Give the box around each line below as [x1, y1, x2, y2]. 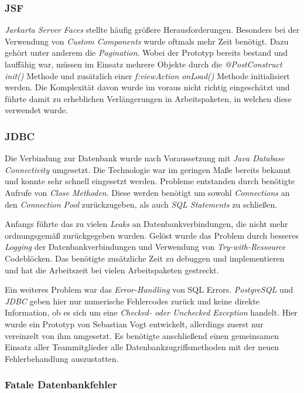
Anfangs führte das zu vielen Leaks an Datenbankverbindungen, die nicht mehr [5, 218, 288, 230]
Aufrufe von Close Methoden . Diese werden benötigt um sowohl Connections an [5, 186, 290, 198]
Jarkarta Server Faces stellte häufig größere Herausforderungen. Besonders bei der [5, 23, 300, 36]
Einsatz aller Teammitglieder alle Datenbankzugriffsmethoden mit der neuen [5, 341, 279, 353]
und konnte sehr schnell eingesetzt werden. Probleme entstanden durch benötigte [5, 175, 295, 187]
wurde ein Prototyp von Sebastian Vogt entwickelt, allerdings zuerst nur [5, 317, 264, 330]
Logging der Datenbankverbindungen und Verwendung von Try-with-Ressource [5, 240, 286, 253]
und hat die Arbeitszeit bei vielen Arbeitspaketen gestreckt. [5, 263, 219, 276]
